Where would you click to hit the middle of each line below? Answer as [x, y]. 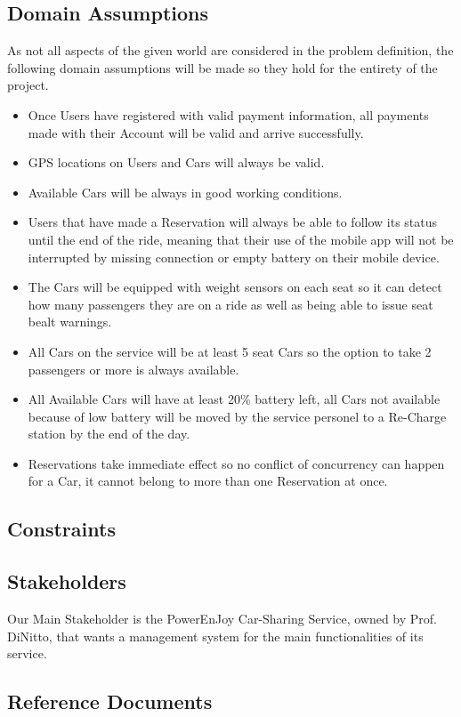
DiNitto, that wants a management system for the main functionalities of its [215, 636]
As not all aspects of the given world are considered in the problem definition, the [230, 50]
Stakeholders [67, 581]
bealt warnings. [70, 322]
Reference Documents [110, 701]
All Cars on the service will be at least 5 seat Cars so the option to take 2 [230, 351]
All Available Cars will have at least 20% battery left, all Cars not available [234, 399]
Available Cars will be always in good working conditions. [185, 192]
